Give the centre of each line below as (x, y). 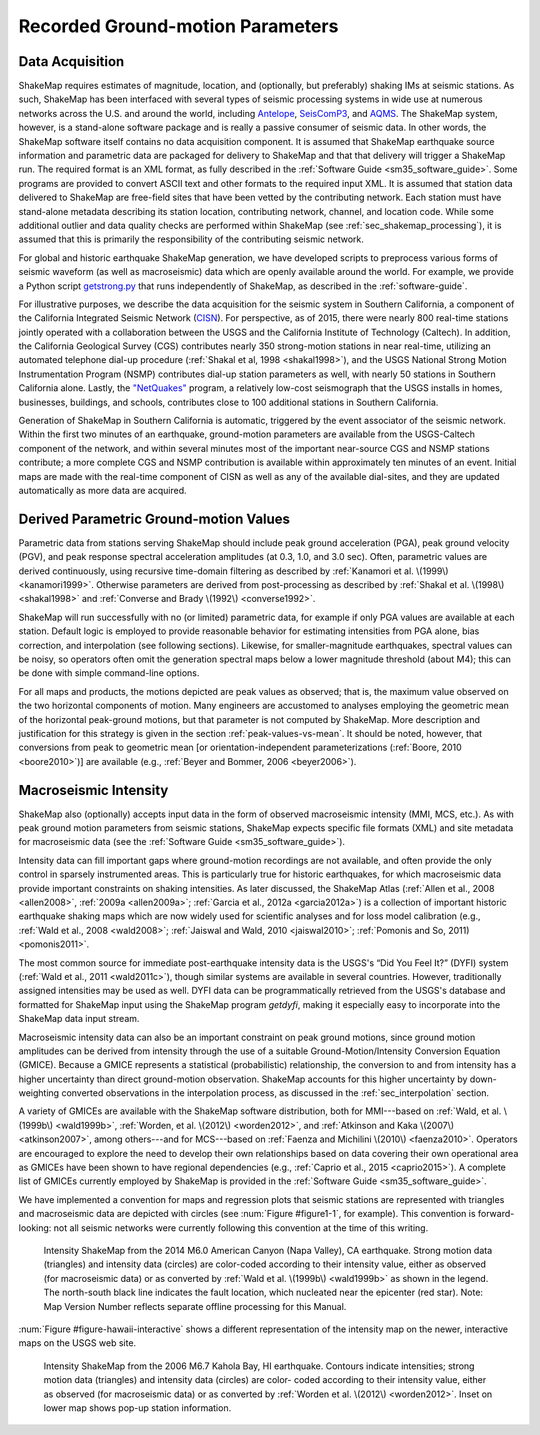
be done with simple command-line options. (109, 673)
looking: (35, 1227)
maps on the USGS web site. (77, 1343)
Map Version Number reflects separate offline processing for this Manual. (195, 1306)
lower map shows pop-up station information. (137, 1407)
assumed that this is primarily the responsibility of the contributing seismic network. (191, 239)
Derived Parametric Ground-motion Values (154, 518)
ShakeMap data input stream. (79, 1019)
